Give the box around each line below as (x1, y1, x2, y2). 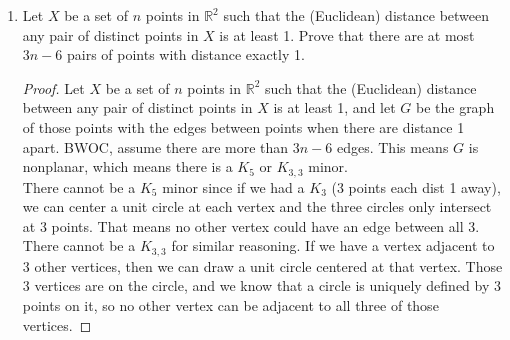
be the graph (415, 97, 495, 118)
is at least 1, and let (273, 97, 396, 118)
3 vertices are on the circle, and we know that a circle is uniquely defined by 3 (22, 275, 502, 296)
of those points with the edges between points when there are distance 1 (22, 116, 465, 137)
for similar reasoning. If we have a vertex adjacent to (171, 235, 495, 256)
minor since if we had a (162, 176, 305, 197)
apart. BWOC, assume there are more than (22, 136, 289, 157)
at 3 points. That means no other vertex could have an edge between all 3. (22, 215, 480, 236)
